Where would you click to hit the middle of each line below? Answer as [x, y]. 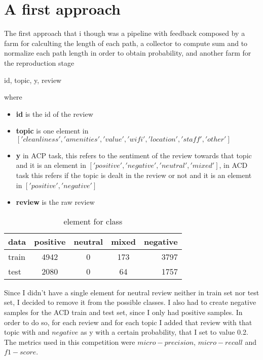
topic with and [27, 332]
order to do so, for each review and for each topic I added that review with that [128, 322]
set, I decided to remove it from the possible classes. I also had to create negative [130, 302]
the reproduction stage [39, 62]
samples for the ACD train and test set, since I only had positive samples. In [123, 312]
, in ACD [233, 165]
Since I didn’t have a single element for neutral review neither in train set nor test [132, 292]
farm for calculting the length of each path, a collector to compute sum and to [126, 43]
